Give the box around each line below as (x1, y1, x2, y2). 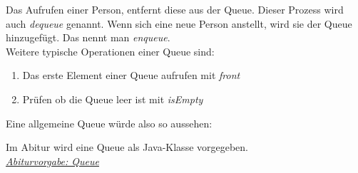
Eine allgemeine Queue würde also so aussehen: (6, 115, 213, 130)
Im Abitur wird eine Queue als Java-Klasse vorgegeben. (6, 140, 249, 154)
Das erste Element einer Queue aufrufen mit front (22, 68, 240, 83)
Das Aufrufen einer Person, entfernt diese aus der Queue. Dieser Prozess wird (6, 2, 344, 16)
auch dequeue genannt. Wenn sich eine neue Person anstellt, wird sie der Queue (6, 16, 352, 31)
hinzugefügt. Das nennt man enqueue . (6, 30, 170, 45)
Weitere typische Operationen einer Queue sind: (6, 43, 215, 58)
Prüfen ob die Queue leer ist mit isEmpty (22, 91, 203, 106)
